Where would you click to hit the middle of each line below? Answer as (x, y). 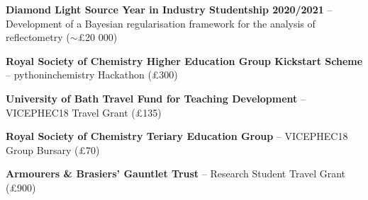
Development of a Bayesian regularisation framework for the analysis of (161, 23)
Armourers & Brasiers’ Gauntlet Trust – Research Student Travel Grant (176, 173)
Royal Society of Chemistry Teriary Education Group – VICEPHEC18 (177, 136)
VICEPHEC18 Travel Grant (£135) (84, 112)
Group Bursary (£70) (53, 149)
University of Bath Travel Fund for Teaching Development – (156, 98)
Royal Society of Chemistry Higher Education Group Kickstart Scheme (184, 60)
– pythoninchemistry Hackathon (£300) (92, 75)
